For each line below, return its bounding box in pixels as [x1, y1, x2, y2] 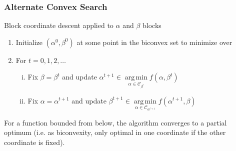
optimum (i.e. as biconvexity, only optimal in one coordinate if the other [4, 127, 226, 137]
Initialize [15, 36, 43, 47]
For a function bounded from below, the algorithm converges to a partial [4, 117, 227, 127]
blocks [142, 20, 161, 30]
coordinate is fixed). [4, 136, 65, 147]
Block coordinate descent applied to [4, 20, 113, 30]
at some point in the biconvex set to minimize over [76, 36, 232, 47]
